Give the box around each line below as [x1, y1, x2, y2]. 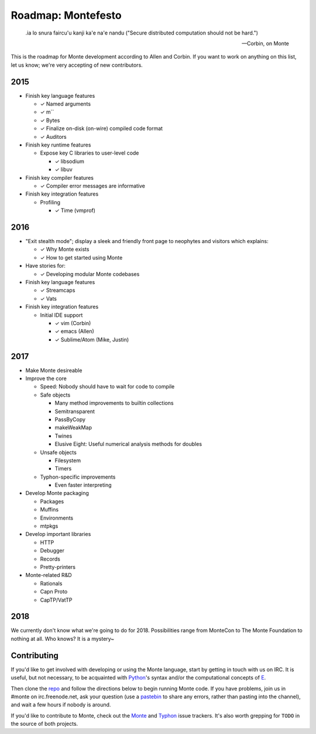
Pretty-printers [40, 563, 76, 571]
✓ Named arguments [40, 100, 91, 108]
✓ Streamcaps [40, 287, 75, 294]
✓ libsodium [54, 158, 84, 165]
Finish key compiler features [25, 174, 94, 181]
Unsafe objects [40, 449, 77, 456]
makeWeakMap [54, 424, 92, 431]
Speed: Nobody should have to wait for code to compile [40, 383, 175, 390]
